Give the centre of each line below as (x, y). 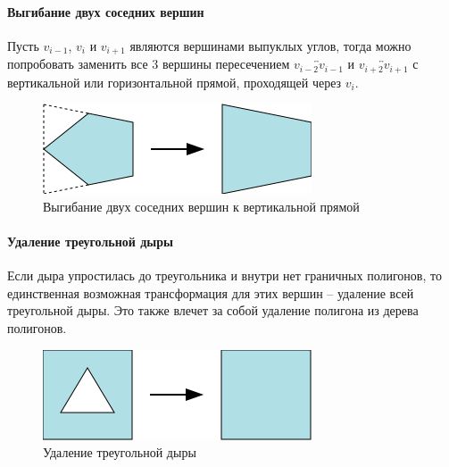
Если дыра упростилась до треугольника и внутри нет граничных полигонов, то (224, 275)
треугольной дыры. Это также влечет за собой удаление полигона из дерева (213, 310)
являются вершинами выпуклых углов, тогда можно (270, 45)
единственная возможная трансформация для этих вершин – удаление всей (211, 292)
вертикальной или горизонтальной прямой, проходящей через (175, 82)
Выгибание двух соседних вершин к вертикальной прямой (201, 206)
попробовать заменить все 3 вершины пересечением (149, 64)
